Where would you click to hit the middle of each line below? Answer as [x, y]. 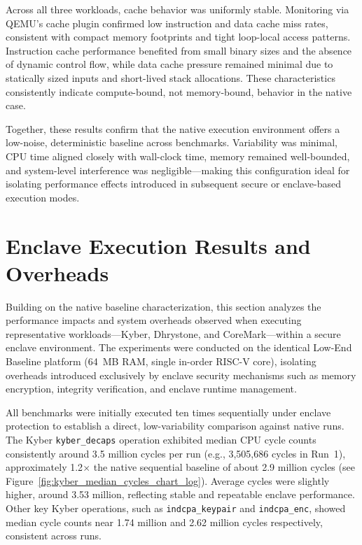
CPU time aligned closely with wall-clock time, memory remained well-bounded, [178, 156]
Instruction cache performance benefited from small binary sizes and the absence [179, 50]
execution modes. [43, 197]
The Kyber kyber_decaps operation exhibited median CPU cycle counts [161, 439]
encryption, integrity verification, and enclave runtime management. [151, 389]
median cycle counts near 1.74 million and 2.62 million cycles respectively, [164, 522]
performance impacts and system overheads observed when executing [154, 320]
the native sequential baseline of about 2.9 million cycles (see [224, 467]
